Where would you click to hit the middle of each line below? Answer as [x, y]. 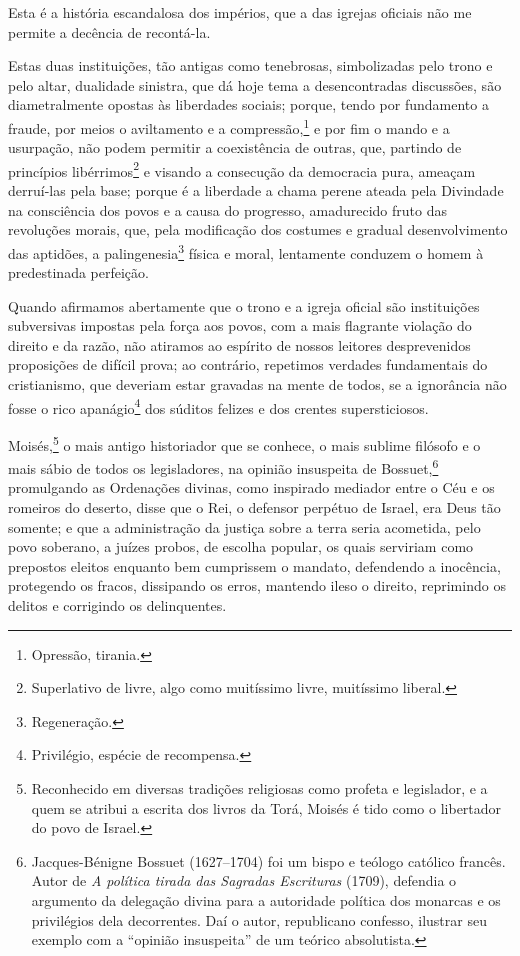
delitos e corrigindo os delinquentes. [117, 604]
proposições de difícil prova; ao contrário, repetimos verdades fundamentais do [248, 364]
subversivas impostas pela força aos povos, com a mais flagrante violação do [240, 325]
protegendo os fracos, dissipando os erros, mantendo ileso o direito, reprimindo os [257, 585]
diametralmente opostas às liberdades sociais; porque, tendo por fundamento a [248, 104]
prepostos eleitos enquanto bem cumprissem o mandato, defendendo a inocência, [254, 565]
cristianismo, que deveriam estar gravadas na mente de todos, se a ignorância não [257, 384]
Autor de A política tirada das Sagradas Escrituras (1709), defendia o [244, 880]
